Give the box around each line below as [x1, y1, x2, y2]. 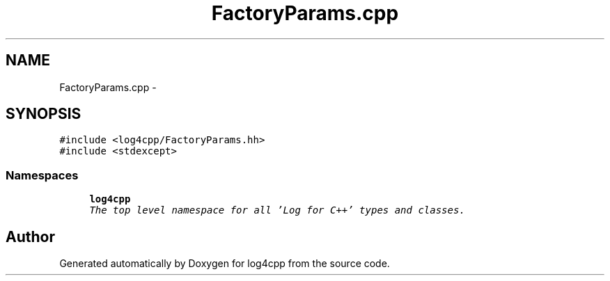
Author [6, 227, 55, 246]
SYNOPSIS [6, 105, 81, 123]
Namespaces [6, 168, 79, 182]
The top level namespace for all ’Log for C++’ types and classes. [89, 204, 465, 216]
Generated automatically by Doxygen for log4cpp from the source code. [59, 257, 390, 270]
